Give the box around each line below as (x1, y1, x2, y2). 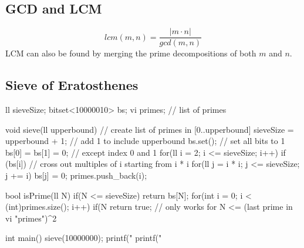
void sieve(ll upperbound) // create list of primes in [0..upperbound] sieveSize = (5, 123, 294, 135)
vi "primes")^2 (5, 212, 57, 224)
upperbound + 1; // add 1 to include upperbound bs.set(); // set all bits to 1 (5, 135, 285, 147)
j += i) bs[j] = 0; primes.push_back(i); (5, 169, 147, 182)
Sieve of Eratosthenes (5, 76, 139, 94)
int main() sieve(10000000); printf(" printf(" (5, 232, 162, 244)
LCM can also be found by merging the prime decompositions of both (5, 47, 256, 59)
